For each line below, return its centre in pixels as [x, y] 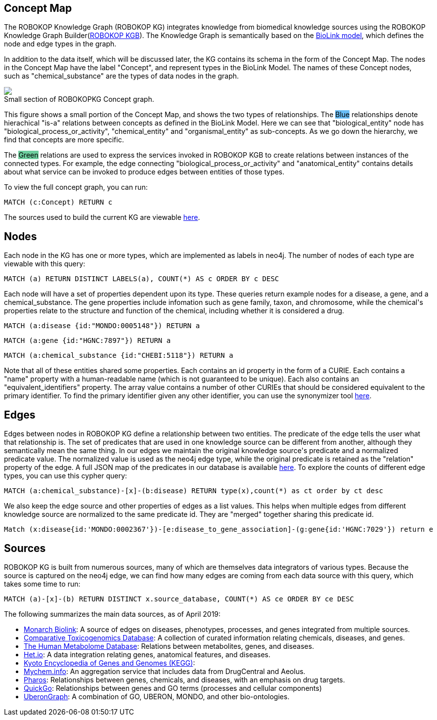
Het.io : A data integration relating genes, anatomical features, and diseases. [147, 654]
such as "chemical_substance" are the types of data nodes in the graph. [122, 76]
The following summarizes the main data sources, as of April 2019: [112, 614]
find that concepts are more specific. [64, 140]
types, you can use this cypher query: [66, 476]
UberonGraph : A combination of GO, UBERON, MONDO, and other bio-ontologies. [157, 696]
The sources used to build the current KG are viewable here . [102, 217]
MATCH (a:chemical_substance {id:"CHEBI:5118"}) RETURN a [119, 356]
